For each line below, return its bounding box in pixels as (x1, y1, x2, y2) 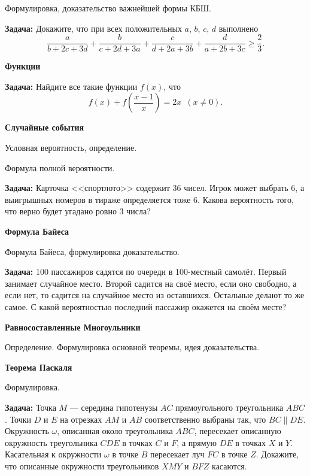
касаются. (212, 459, 247, 472)
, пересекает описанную (194, 425, 281, 437)
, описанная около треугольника (57, 425, 173, 437)
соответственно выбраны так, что (144, 413, 266, 425)
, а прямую (177, 436, 217, 448)
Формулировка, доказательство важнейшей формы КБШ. (5, 2, 211, 14)
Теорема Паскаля (5, 360, 72, 373)
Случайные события (5, 121, 84, 134)
